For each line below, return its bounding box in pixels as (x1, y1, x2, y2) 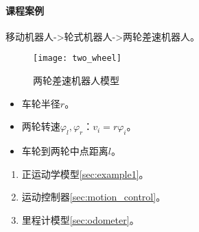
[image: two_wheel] (33, 53, 121, 64)
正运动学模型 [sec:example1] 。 (21, 166, 149, 181)
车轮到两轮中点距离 (21, 144, 108, 158)
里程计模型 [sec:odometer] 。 (21, 212, 139, 227)
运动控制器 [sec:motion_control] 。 (21, 190, 166, 204)
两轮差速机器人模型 (33, 73, 119, 88)
